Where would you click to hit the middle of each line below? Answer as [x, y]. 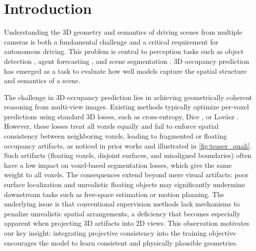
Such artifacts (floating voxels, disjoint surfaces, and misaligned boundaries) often [128, 155]
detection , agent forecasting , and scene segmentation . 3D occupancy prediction [127, 61]
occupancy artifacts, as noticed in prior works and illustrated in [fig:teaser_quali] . [128, 145]
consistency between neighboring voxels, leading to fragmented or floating [115, 136]
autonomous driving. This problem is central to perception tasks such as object [124, 51]
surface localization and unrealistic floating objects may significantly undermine [125, 184]
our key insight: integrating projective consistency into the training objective [120, 233]
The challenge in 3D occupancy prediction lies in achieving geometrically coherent [128, 97]
